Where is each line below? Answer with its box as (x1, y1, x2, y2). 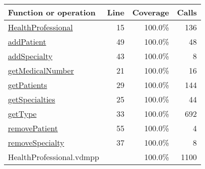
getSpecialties (8, 93, 55, 105)
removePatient (8, 122, 58, 134)
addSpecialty (8, 50, 53, 62)
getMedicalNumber (8, 65, 74, 76)
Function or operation (8, 6, 96, 18)
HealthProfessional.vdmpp (8, 151, 100, 163)
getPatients (8, 79, 47, 90)
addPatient (8, 36, 46, 47)
